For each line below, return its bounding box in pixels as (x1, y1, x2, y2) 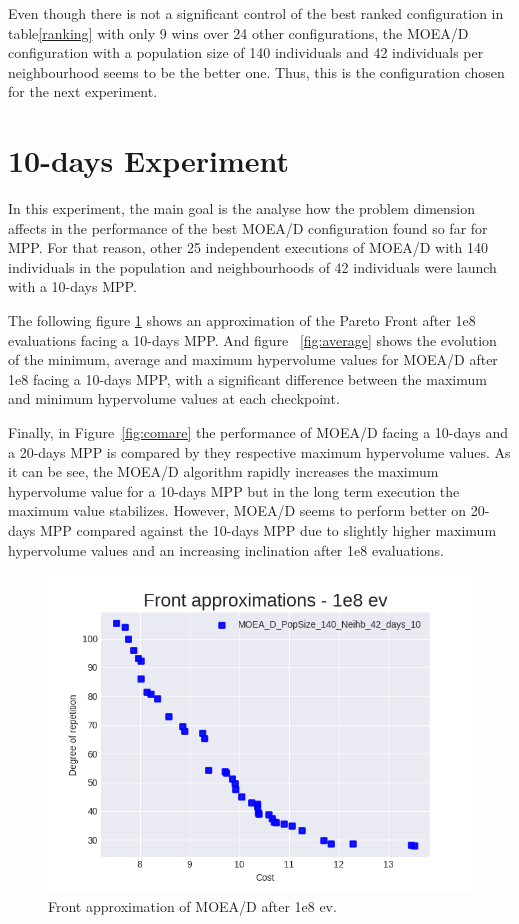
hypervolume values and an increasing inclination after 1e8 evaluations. (8, 539, 444, 560)
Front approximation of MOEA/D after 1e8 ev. (48, 895, 337, 916)
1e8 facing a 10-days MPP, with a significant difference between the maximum (8, 368, 487, 389)
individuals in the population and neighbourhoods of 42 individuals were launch (8, 256, 497, 277)
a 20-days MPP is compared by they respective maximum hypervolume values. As (8, 441, 511, 462)
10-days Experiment (8, 140, 290, 181)
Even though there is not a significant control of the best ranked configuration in (8, 3, 504, 23)
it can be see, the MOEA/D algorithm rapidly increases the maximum (8, 461, 439, 482)
